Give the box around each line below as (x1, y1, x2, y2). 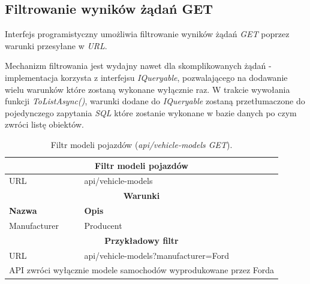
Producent (84, 219, 122, 231)
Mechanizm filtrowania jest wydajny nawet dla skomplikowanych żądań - (5, 59, 272, 72)
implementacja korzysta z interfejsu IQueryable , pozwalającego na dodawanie (5, 71, 288, 83)
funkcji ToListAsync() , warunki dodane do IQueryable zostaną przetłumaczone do (5, 95, 305, 107)
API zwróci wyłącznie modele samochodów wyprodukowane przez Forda (9, 264, 275, 276)
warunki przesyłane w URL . (5, 39, 107, 52)
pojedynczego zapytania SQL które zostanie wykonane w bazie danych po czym (5, 106, 297, 119)
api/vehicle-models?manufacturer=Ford (84, 249, 229, 261)
